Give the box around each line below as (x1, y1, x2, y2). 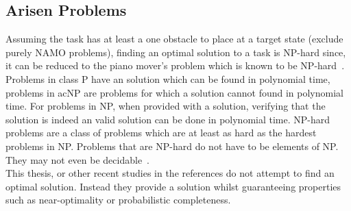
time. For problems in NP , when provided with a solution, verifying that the (5, 99, 326, 113)
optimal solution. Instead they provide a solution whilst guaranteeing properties (5, 179, 341, 193)
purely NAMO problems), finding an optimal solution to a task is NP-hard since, (5, 45, 346, 59)
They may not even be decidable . (5, 152, 149, 166)
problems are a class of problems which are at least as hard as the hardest (5, 125, 317, 140)
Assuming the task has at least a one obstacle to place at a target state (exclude (5, 32, 343, 46)
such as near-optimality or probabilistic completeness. (5, 193, 231, 207)
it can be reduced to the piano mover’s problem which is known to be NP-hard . (5, 58, 345, 73)
